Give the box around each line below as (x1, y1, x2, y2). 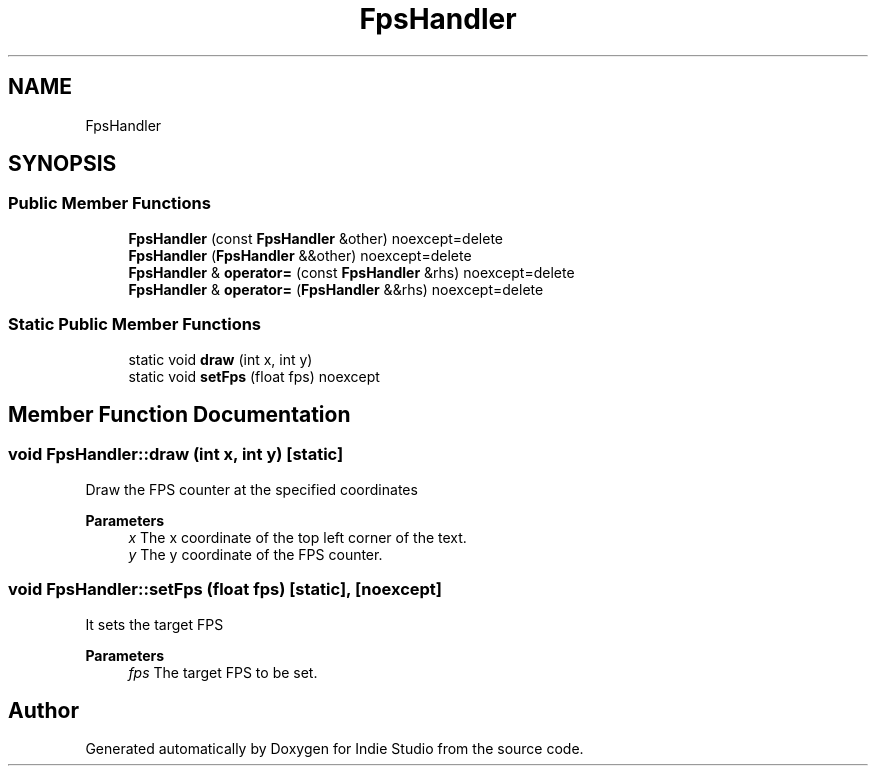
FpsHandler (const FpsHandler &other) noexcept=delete (128, 229, 504, 247)
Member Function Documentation (8, 401, 351, 427)
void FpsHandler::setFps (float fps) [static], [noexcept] (8, 579, 443, 600)
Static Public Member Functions (8, 314, 262, 335)
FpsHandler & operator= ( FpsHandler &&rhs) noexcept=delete (128, 280, 544, 298)
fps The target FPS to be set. (128, 663, 318, 681)
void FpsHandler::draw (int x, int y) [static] (8, 444, 344, 465)
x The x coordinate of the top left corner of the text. (128, 528, 467, 546)
